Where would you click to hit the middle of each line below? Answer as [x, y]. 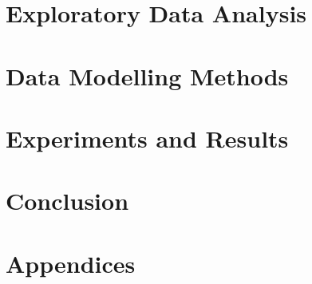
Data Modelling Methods [147, 75]
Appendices [71, 263]
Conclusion [67, 201]
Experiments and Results [147, 138]
